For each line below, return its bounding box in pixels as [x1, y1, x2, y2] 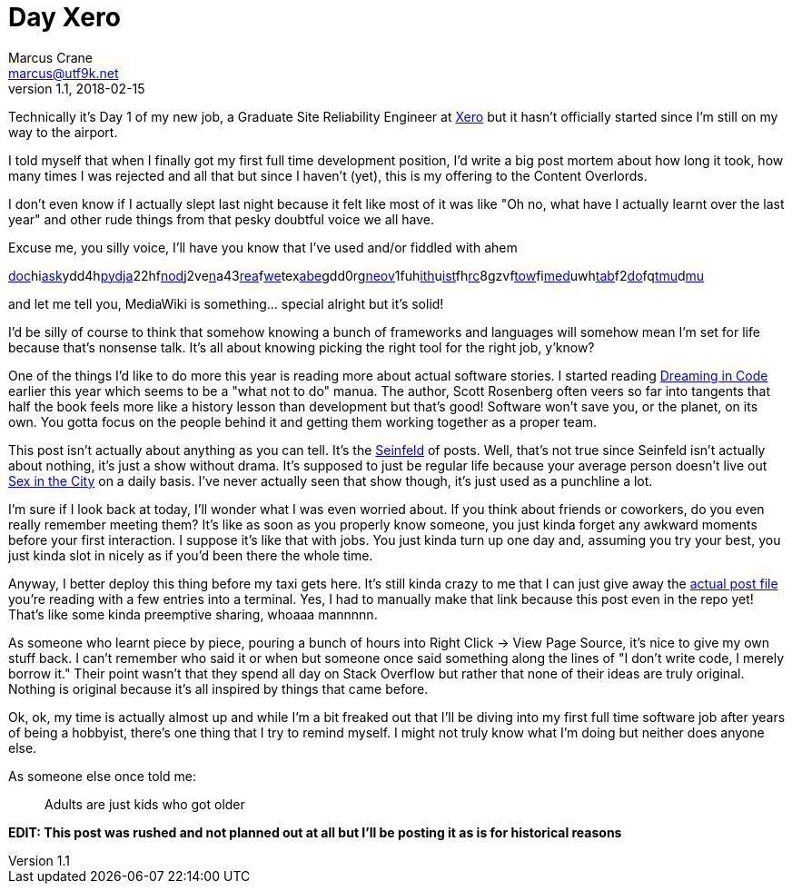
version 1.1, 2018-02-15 [8, 80, 145, 96]
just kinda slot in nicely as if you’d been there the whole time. [8, 547, 373, 563]
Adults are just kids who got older [45, 796, 245, 812]
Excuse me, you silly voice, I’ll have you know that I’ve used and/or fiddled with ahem [8, 239, 518, 255]
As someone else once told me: [8, 767, 196, 784]
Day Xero [8, 2, 121, 33]
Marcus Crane [8, 49, 93, 65]
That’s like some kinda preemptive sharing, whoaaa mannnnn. [8, 606, 378, 622]
